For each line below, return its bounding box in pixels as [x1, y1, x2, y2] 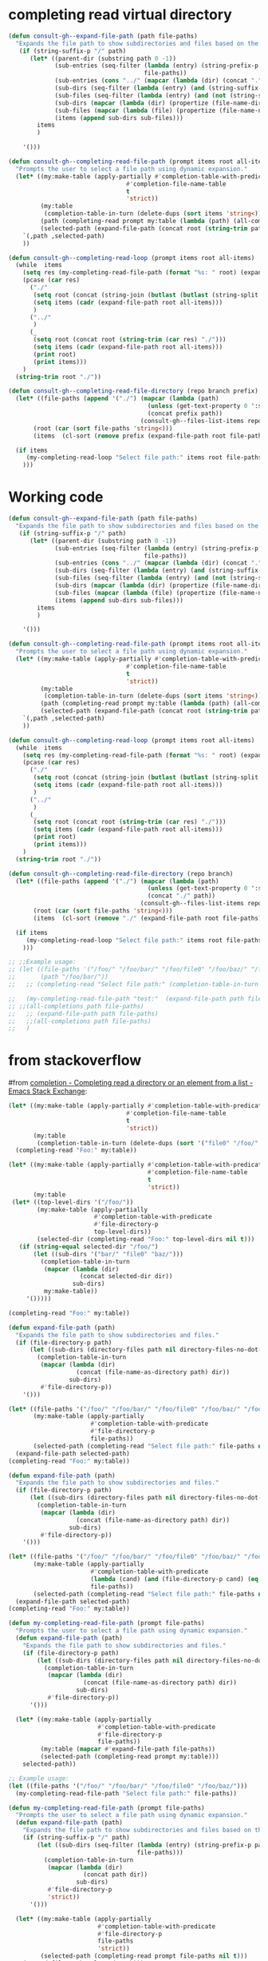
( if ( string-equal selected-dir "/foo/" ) [18, 1242, 159, 1251]
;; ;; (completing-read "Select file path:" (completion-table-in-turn [8, 980, 259, 988]
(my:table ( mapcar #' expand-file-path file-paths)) [40, 1745, 216, 1753]
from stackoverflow [8, 1052, 142, 1069]
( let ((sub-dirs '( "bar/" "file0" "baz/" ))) [33, 1250, 183, 1258]
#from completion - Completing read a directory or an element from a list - [8, 1078, 254, 1088]
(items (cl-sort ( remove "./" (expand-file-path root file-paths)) [33, 914, 266, 922]
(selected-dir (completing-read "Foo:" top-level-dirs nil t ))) [37, 1236, 255, 1244]
